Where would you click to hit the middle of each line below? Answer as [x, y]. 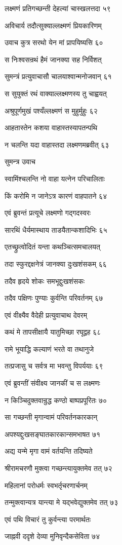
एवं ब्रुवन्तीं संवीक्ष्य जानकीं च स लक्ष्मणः [52, 383]
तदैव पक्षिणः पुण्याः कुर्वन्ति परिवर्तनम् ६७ [54, 298]
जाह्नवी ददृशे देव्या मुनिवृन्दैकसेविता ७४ [52, 536]
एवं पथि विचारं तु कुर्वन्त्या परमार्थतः [48, 519]
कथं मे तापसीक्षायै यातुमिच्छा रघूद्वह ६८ [53, 332]
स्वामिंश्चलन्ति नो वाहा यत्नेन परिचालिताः [55, 178]
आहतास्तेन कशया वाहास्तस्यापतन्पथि [51, 128]
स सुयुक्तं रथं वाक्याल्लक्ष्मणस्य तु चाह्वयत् [56, 93]
